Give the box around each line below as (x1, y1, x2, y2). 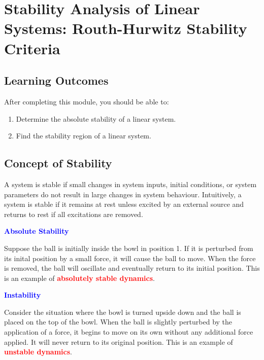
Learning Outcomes (4, 73, 109, 88)
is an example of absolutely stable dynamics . (4, 272, 155, 283)
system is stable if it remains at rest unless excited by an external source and (4, 199, 244, 209)
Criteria (4, 38, 60, 58)
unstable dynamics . (4, 346, 72, 357)
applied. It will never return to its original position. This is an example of (4, 336, 233, 347)
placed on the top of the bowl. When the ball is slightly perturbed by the (4, 316, 233, 327)
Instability (4, 290, 41, 300)
